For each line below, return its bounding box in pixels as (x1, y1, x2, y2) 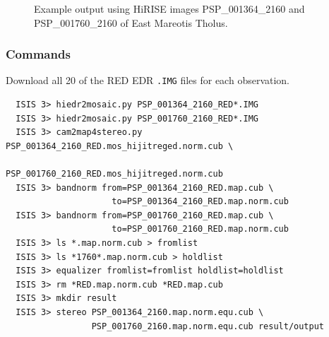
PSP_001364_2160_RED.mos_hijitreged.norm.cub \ (6, 141, 234, 151)
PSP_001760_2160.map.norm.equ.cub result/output (91, 321, 325, 331)
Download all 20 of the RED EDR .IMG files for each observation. (6, 73, 290, 88)
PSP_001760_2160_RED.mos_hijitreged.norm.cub (6, 169, 223, 179)
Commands (6, 45, 71, 63)
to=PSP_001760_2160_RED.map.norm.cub (112, 224, 289, 235)
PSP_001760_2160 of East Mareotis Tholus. (34, 15, 228, 30)
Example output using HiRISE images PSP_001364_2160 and (34, 1, 305, 16)
